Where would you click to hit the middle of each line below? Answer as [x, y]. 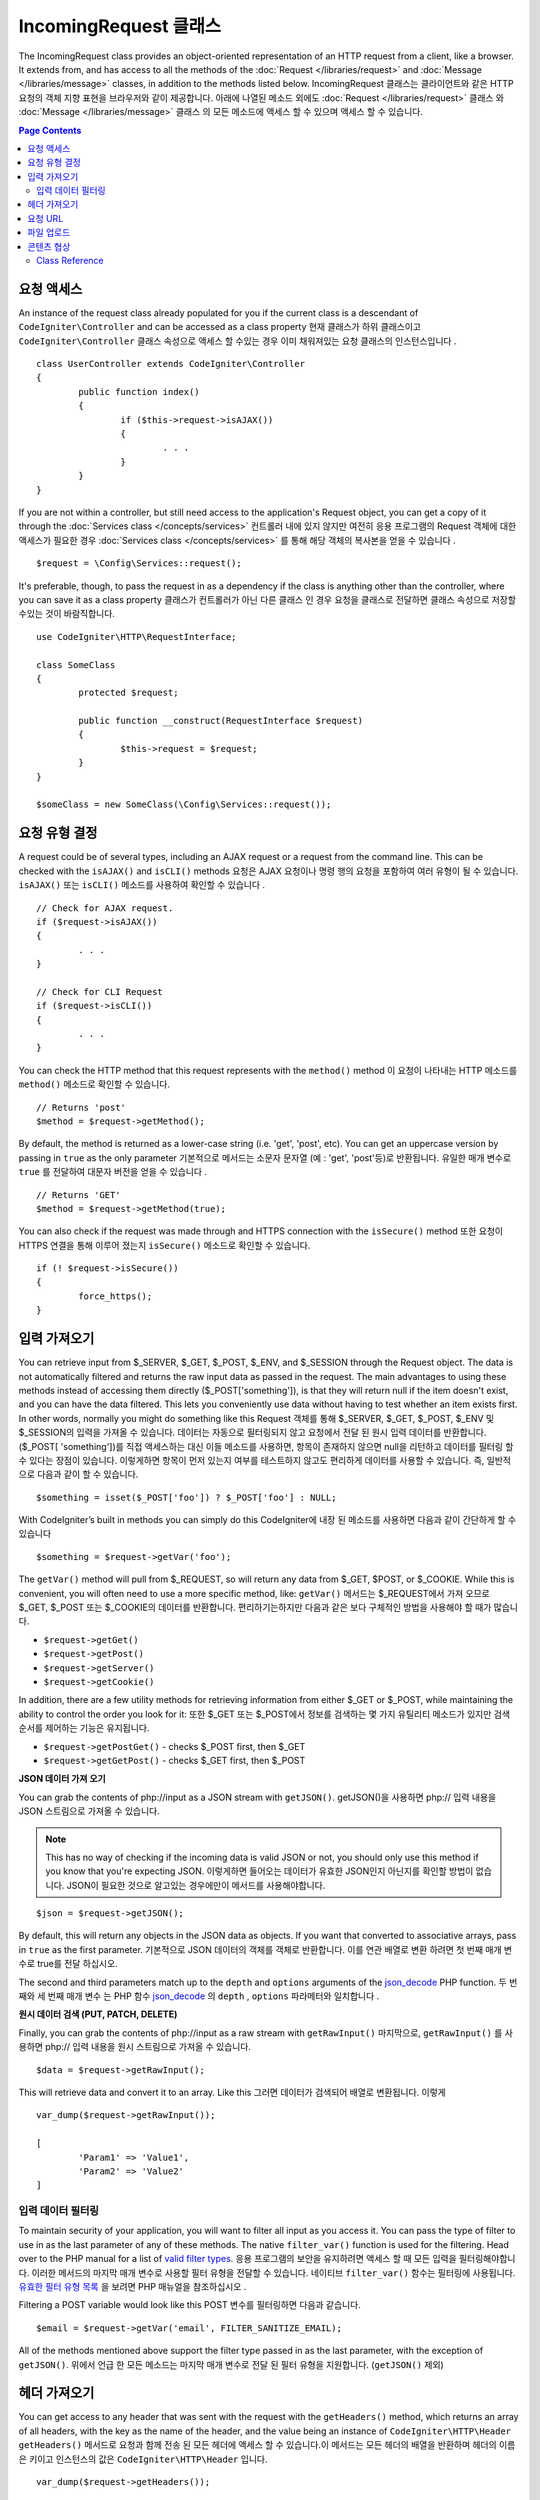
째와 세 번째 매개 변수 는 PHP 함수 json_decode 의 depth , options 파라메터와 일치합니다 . [199, 1996]
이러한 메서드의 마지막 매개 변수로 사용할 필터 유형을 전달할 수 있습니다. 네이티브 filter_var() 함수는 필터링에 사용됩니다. [273, 2272]
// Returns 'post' [81, 1107]
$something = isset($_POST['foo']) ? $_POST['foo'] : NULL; [186, 1497]
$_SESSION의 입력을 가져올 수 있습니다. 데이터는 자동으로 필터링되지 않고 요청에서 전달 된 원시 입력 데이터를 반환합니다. [252, 1432]
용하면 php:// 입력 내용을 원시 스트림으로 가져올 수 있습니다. [135, 2047]
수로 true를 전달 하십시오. [68, 1964]
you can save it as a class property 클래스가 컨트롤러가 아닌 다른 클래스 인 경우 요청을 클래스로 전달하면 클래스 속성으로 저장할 [267, 599]
